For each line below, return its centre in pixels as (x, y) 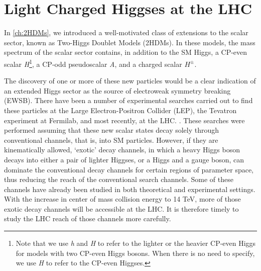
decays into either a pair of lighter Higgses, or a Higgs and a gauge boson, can (124, 159)
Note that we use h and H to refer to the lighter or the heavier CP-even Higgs (136, 243)
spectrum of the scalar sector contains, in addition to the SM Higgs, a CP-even (126, 52)
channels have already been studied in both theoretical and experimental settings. (130, 189)
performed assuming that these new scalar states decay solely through (112, 130)
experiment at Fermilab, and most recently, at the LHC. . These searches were (124, 120)
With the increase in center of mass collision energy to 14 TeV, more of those (122, 199)
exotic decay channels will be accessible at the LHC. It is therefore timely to (121, 208)
